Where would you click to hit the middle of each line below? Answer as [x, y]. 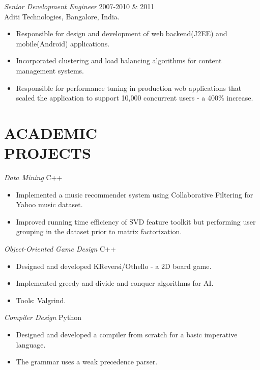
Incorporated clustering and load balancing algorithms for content [119, 60]
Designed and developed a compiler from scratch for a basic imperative [127, 334]
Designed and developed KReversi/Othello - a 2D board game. [114, 266]
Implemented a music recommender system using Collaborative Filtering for [135, 194]
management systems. [50, 70]
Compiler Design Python [43, 317]
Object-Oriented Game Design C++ [60, 249]
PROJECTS [48, 153]
